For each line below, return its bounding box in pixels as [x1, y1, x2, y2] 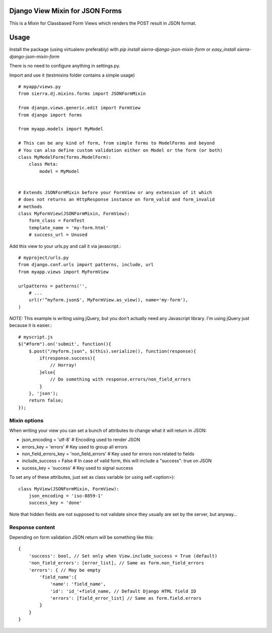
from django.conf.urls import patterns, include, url [18, 262, 154, 268]
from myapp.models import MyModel [18, 126, 103, 132]
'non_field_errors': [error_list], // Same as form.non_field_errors [28, 560, 205, 566]
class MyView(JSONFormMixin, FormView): [18, 486, 119, 491]
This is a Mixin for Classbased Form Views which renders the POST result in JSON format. [9, 20, 196, 26]
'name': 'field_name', [50, 581, 106, 587]
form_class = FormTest [28, 218, 85, 224]
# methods [18, 204, 42, 209]
